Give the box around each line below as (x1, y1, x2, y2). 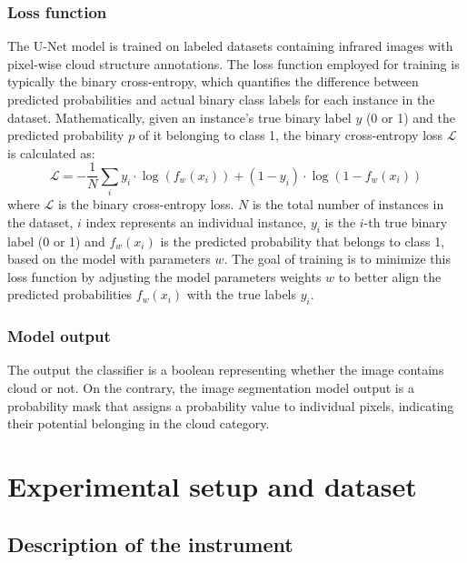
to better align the (338, 266, 442, 286)
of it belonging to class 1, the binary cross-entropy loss (138, 126, 443, 145)
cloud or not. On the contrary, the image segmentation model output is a (7, 377, 414, 397)
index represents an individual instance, (85, 212, 307, 231)
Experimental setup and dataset (7, 467, 417, 504)
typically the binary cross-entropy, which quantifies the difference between (7, 72, 419, 91)
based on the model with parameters (7, 249, 211, 268)
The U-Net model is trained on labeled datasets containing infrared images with (7, 36, 453, 55)
